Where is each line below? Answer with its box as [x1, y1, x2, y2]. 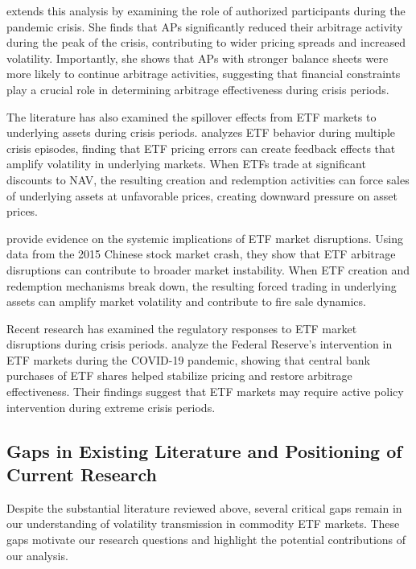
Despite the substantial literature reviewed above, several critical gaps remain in [6, 499, 402, 516]
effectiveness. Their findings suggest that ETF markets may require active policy [6, 383, 404, 400]
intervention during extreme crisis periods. [6, 398, 216, 415]
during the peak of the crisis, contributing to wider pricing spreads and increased [6, 34, 406, 51]
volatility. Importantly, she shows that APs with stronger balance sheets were [6, 49, 389, 66]
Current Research [6, 462, 157, 487]
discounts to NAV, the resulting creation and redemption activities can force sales [6, 171, 410, 188]
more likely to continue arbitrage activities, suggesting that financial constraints [6, 65, 401, 82]
